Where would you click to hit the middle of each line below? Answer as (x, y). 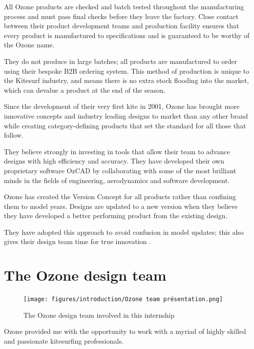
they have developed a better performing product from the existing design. (116, 216)
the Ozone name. (29, 45)
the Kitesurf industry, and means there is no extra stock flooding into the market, (127, 80)
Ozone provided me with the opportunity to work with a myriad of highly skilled (125, 331)
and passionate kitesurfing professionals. (64, 341)
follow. (14, 135)
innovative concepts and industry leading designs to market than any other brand (126, 115)
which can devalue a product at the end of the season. (85, 90)
